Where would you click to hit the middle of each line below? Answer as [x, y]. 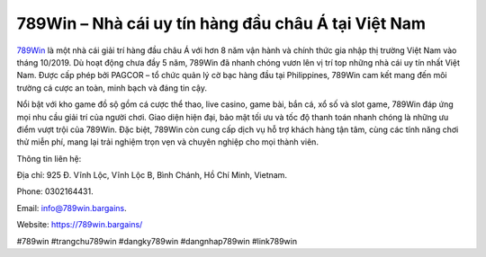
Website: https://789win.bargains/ [80, 225]
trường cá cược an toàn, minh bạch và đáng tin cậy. [112, 88]
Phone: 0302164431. [55, 191]
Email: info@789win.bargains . [72, 208]
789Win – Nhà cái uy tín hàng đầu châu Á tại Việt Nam [221, 23]
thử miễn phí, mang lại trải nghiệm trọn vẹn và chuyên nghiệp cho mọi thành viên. [168, 142]
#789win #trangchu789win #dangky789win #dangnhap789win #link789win [157, 241]
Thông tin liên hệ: [49, 158]
